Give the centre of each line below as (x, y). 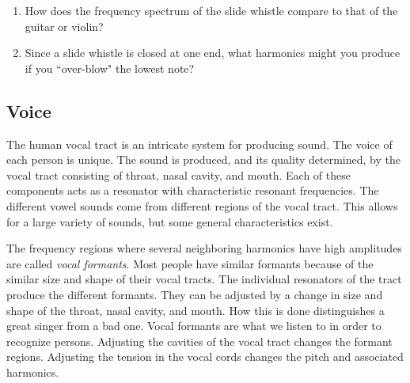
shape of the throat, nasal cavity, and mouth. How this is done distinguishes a (196, 310)
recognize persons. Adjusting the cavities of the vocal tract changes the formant (199, 341)
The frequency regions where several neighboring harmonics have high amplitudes (204, 248)
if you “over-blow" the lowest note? (110, 68)
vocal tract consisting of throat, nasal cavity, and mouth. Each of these (178, 174)
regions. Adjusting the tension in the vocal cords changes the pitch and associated (205, 356)
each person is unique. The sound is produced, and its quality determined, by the (203, 159)
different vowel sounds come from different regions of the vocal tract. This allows (202, 205)
